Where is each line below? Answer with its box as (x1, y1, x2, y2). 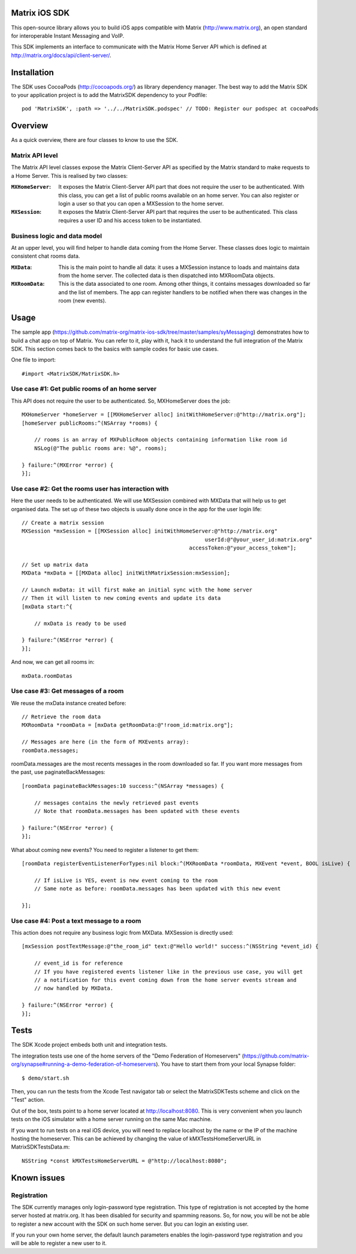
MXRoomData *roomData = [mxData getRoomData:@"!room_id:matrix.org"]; (22, 722, 234, 729)
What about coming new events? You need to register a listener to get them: (11, 846, 199, 853)
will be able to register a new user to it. (11, 1240, 107, 1247)
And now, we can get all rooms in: (11, 658, 95, 666)
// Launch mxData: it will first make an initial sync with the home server (22, 587, 253, 593)
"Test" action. (11, 1096, 45, 1104)
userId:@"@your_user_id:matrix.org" (204, 536, 313, 543)
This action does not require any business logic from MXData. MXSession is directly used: (11, 929, 234, 936)
